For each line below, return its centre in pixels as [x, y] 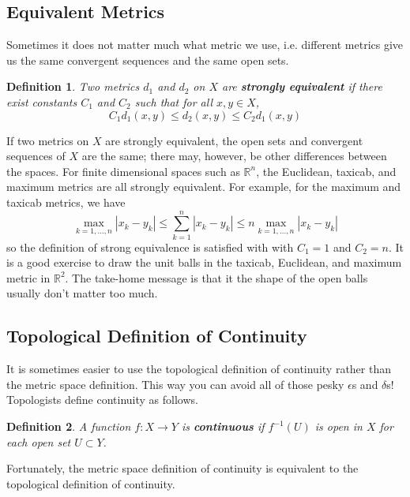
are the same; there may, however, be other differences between [234, 156]
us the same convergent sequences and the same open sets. [148, 60]
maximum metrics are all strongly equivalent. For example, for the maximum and [204, 187]
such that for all [174, 101]
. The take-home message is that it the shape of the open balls [216, 277]
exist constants [42, 101]
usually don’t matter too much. [82, 293]
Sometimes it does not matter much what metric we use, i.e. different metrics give [205, 45]
